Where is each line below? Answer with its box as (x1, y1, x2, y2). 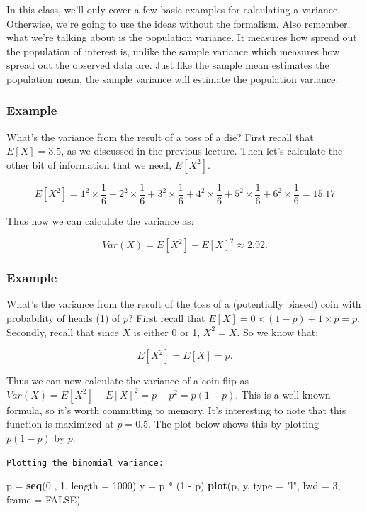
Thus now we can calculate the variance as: (6, 213, 194, 228)
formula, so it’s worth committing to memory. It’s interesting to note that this (6, 402, 346, 417)
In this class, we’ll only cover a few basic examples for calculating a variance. (6, 2, 341, 16)
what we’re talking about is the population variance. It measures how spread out (6, 30, 357, 45)
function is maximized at (6, 416, 114, 431)
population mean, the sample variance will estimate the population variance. (6, 71, 339, 86)
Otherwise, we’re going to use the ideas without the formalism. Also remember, (6, 16, 351, 30)
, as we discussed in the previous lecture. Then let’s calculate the (61, 143, 343, 158)
